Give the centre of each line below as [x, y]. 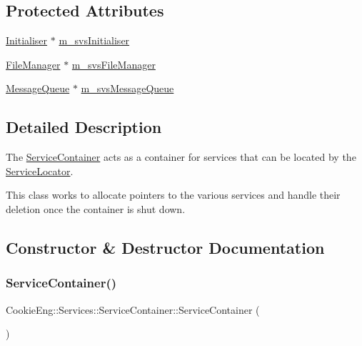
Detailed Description [84, 127]
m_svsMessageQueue [127, 88]
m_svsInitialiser [94, 40]
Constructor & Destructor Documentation [165, 247]
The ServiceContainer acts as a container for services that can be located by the [181, 157]
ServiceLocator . [40, 170]
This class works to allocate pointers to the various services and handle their [173, 195]
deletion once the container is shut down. [96, 208]
